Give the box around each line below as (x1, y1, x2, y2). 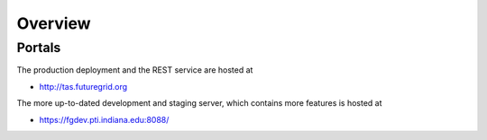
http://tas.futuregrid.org (39, 81, 128, 92)
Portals (16, 39, 61, 56)
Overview (16, 13, 91, 33)
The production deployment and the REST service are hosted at (16, 65, 253, 75)
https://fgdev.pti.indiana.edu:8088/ (39, 114, 170, 125)
